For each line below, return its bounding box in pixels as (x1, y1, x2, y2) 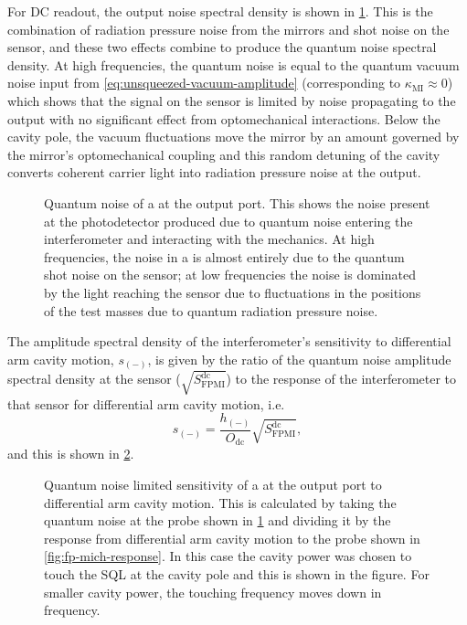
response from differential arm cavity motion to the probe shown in (44, 528, 420, 547)
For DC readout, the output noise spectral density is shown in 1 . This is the (7, 2, 433, 20)
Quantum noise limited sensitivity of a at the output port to (44, 474, 382, 493)
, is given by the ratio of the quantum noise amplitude (147, 349, 451, 368)
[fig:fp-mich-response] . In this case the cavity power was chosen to (44, 546, 412, 566)
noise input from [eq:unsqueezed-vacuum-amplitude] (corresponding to (7, 73, 401, 92)
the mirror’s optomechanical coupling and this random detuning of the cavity (7, 144, 440, 164)
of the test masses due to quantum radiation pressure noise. (44, 301, 378, 320)
